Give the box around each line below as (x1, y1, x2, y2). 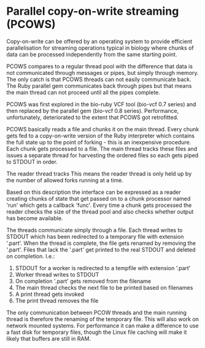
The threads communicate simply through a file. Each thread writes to (6, 226, 183, 234)
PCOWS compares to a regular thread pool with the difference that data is (6, 63, 193, 70)
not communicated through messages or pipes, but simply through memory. (6, 69, 199, 76)
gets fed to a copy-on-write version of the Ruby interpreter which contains (6, 132, 195, 139)
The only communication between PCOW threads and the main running (6, 309, 187, 316)
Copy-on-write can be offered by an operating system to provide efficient (6, 37, 192, 45)
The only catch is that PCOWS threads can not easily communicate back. (6, 75, 191, 83)
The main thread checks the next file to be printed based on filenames (15, 284, 193, 291)
